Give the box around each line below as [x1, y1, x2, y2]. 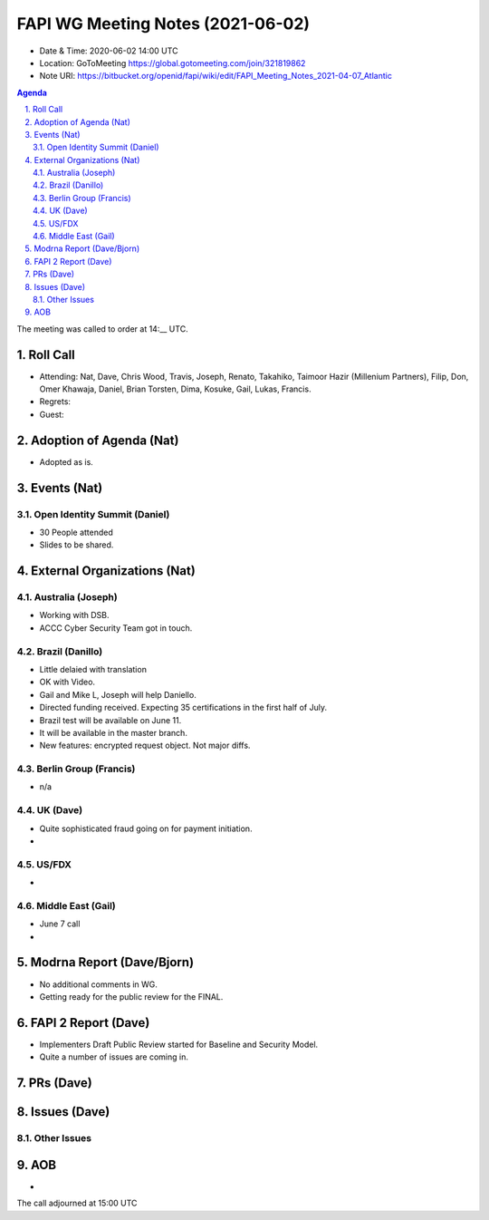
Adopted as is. [39, 456, 94, 467]
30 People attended [39, 527, 113, 537]
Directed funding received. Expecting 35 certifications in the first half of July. [39, 702, 328, 713]
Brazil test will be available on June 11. [39, 714, 182, 725]
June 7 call [39, 918, 81, 929]
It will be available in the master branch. [39, 727, 187, 738]
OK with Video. [39, 676, 95, 688]
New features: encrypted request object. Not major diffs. [39, 740, 251, 751]
